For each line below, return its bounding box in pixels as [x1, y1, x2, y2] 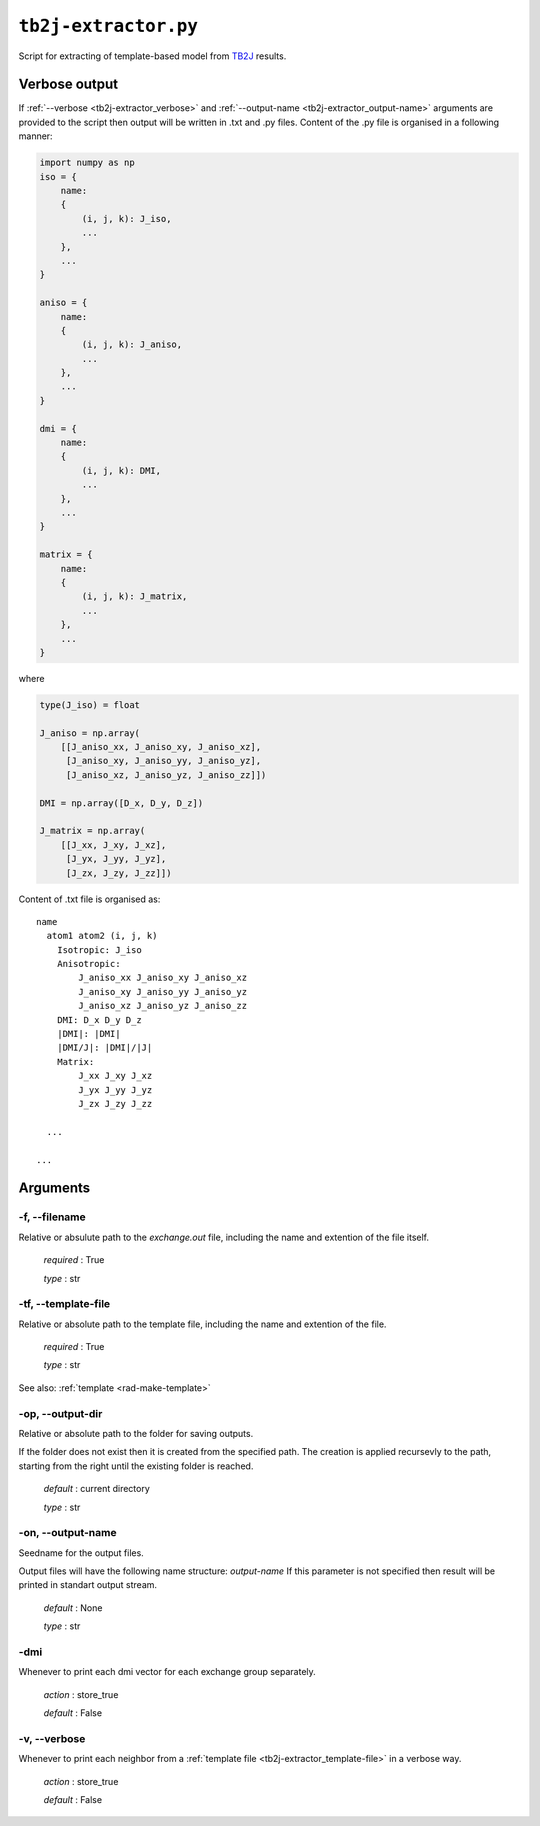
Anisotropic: [56, 958, 121, 970]
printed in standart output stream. [18, 1579, 158, 1591]
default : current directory [43, 1483, 150, 1495]
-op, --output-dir [18, 1406, 103, 1420]
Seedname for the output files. [18, 1546, 144, 1559]
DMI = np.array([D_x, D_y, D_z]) [39, 797, 204, 809]
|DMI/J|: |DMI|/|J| [56, 1042, 153, 1054]
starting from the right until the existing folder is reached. [18, 1460, 254, 1472]
